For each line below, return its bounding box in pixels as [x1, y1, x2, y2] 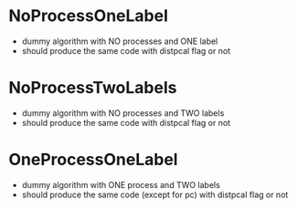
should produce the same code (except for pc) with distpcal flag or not [21, 189, 289, 200]
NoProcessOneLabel [8, 5, 168, 26]
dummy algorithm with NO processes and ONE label [21, 36, 218, 47]
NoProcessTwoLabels [8, 78, 177, 99]
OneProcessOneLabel [8, 150, 178, 170]
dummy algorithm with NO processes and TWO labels [21, 107, 225, 119]
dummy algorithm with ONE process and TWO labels [21, 179, 220, 190]
